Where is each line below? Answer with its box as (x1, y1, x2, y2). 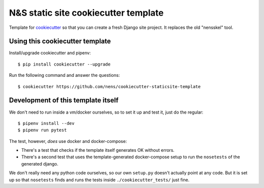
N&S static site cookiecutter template (9, 7, 164, 18)
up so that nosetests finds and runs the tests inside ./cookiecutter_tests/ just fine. (9, 177, 190, 183)
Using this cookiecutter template (9, 37, 111, 46)
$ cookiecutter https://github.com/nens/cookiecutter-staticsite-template (18, 84, 201, 89)
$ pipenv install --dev (18, 120, 75, 126)
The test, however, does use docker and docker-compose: (9, 138, 127, 144)
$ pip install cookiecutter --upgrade (18, 61, 111, 67)
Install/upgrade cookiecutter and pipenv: (9, 50, 91, 56)
